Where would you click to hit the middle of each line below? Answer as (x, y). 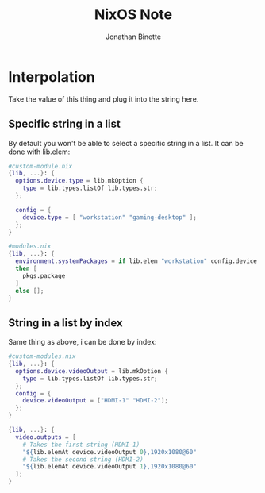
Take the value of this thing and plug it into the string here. (104, 99)
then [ (26, 268)
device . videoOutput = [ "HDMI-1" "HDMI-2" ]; (96, 401)
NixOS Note (133, 15)
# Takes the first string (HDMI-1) (81, 445)
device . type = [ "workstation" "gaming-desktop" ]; (109, 217)
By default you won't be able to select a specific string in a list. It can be (126, 143)
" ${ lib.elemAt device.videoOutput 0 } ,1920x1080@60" (109, 452)
